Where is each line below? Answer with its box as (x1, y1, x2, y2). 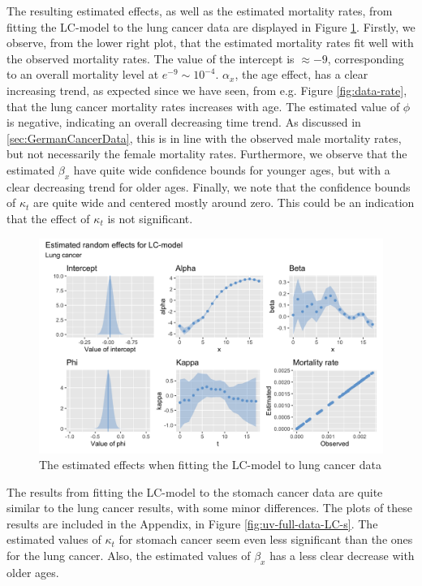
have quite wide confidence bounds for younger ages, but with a (73, 161, 390, 178)
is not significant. (107, 209, 193, 226)
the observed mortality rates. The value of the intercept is (6, 50, 295, 67)
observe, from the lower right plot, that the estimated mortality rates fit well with (6, 34, 414, 51)
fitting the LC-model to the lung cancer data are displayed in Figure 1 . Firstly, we (6, 18, 416, 35)
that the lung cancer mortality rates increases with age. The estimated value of (6, 97, 400, 114)
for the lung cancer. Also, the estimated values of (6, 547, 251, 564)
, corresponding (327, 50, 404, 67)
